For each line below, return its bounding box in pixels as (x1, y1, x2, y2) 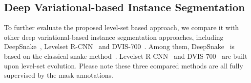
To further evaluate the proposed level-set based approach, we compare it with (4, 22, 239, 33)
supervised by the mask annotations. (4, 70, 113, 80)
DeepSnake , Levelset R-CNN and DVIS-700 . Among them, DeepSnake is (4, 41, 235, 51)
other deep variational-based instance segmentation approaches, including (4, 32, 224, 42)
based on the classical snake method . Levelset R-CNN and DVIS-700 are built (4, 50, 248, 61)
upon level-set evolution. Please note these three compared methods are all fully (4, 60, 243, 70)
